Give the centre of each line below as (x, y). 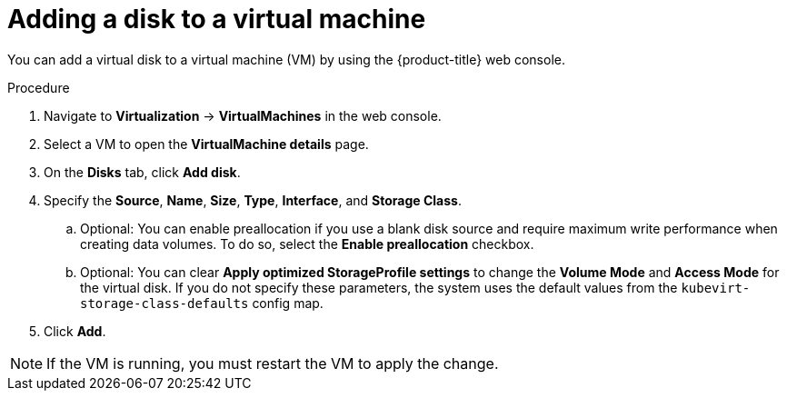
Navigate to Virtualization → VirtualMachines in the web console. (243, 115)
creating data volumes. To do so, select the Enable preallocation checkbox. (307, 244)
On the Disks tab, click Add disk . (142, 172)
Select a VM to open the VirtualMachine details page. (206, 144)
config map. (288, 303)
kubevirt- (716, 288)
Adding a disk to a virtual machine (217, 19)
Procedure (39, 87)
